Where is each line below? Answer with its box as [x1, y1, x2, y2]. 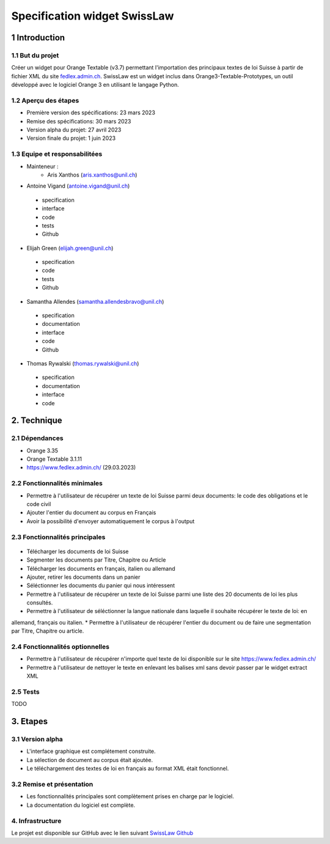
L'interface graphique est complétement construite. [26, 747, 156, 755]
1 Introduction [11, 32, 65, 43]
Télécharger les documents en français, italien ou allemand [26, 565, 175, 572]
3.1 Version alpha [11, 735, 64, 744]
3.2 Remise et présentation [11, 780, 94, 788]
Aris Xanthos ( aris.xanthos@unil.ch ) [47, 171, 137, 178]
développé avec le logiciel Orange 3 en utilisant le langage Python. [11, 81, 180, 89]
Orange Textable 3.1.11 [26, 455, 82, 463]
